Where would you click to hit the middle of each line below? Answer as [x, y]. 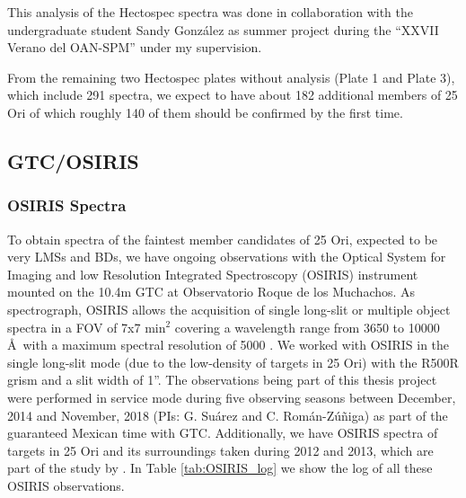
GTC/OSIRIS [73, 160]
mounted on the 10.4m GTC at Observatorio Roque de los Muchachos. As [211, 292]
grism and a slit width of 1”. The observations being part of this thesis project [222, 380]
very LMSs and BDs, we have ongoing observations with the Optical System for [227, 257]
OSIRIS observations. [66, 485]
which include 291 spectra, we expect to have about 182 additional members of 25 [233, 95]
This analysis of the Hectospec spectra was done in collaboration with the [211, 12]
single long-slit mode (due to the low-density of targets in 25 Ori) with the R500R [233, 362]
